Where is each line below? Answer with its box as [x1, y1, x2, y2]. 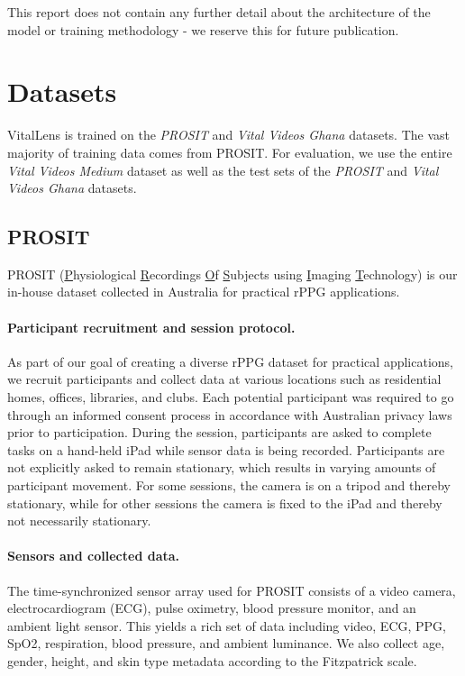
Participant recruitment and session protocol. [7, 317, 296, 336]
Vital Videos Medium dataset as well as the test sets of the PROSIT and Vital [7, 160, 439, 179]
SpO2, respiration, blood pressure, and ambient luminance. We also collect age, [7, 634, 445, 653]
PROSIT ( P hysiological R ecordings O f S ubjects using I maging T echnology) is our [7, 264, 458, 283]
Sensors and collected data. [7, 546, 180, 565]
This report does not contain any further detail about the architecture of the [7, 3, 431, 21]
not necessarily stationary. [7, 511, 151, 530]
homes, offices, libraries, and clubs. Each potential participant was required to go [7, 388, 454, 407]
